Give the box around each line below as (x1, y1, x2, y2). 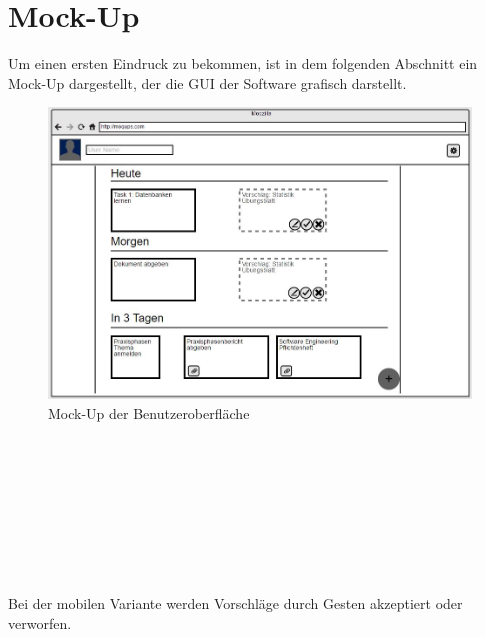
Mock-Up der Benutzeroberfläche (48, 402, 250, 423)
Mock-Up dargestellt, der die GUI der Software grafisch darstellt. (8, 72, 407, 93)
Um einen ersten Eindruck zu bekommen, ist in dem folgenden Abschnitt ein (8, 53, 478, 74)
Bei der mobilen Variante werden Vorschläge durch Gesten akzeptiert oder (8, 593, 463, 614)
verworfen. (8, 612, 72, 633)
